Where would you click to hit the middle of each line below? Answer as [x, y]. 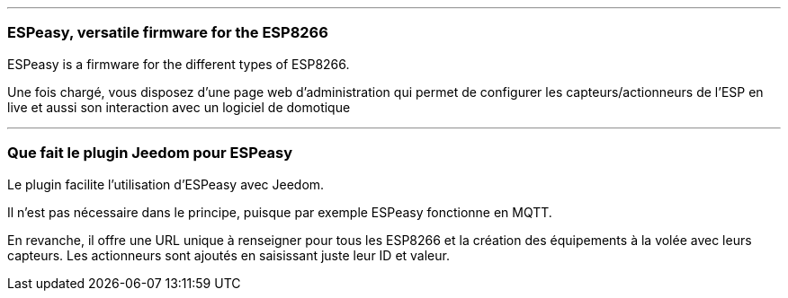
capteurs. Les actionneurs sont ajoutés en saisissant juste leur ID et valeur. [228, 255]
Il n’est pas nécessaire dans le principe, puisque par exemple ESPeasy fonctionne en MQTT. [280, 212]
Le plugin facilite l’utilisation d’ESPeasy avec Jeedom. [166, 184]
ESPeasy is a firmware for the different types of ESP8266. [179, 64]
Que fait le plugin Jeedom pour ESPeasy [150, 153]
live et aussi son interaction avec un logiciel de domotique [179, 107]
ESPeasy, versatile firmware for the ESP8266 [168, 33]
